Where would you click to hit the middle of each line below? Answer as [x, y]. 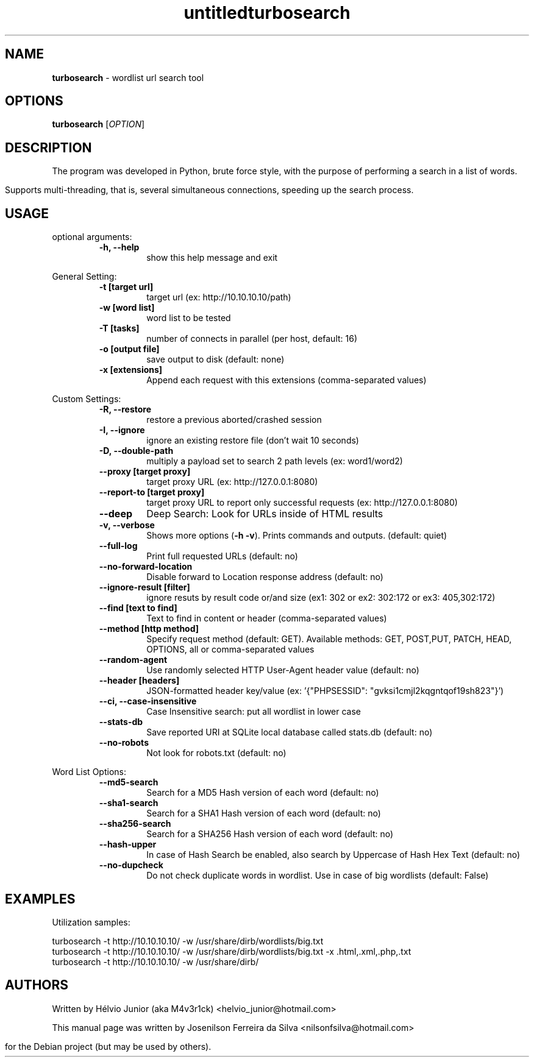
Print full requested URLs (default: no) [222, 556]
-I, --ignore [122, 430]
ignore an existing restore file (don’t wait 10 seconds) [253, 441]
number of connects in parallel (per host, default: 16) [252, 339]
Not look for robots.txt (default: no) [216, 753]
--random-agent [133, 660]
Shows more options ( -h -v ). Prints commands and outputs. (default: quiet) [297, 536]
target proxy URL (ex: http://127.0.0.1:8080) [232, 482]
